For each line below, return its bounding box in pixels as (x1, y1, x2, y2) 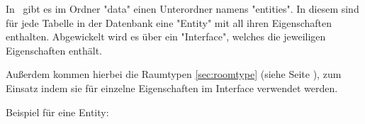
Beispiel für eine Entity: (6, 104, 109, 119)
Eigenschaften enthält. (6, 43, 103, 57)
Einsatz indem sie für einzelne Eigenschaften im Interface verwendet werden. (6, 80, 338, 95)
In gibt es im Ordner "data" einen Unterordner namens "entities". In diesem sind (6, 1, 359, 16)
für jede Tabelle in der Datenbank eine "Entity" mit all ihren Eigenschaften (6, 15, 332, 30)
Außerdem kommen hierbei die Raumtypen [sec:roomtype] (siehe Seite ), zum (6, 67, 342, 81)
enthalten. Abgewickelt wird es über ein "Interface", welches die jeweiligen (6, 29, 326, 44)
